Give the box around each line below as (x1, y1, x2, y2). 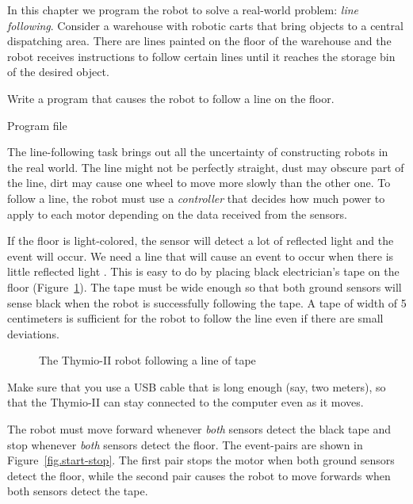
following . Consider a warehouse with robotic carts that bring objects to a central (7, 17, 403, 33)
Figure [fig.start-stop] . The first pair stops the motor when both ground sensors (7, 452, 395, 468)
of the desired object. (7, 63, 109, 80)
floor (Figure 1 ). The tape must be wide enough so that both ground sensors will (7, 278, 402, 295)
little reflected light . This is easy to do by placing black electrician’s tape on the (7, 263, 400, 280)
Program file (7, 116, 67, 133)
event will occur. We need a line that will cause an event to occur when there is (7, 247, 394, 264)
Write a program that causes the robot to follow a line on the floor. (7, 90, 335, 106)
